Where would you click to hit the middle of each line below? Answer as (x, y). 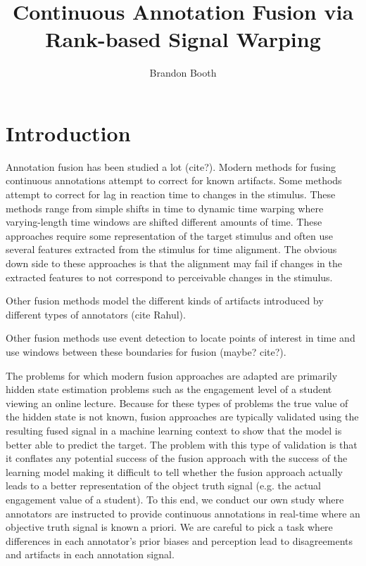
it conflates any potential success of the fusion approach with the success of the (177, 458)
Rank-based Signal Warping (183, 39)
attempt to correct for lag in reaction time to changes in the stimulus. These (171, 194)
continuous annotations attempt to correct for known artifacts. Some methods (174, 180)
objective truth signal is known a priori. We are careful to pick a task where (169, 527)
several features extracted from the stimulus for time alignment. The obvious (171, 249)
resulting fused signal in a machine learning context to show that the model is (174, 430)
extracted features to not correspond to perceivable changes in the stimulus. (169, 277)
